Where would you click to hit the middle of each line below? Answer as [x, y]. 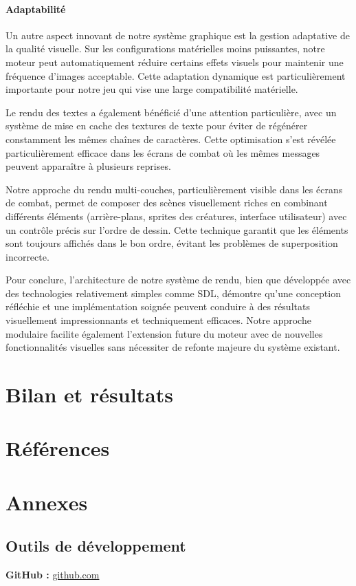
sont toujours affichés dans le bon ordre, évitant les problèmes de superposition [172, 243]
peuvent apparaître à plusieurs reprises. [88, 166]
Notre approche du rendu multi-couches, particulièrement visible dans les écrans [174, 189]
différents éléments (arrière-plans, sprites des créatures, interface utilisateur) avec [176, 216]
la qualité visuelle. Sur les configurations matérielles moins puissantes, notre [165, 48]
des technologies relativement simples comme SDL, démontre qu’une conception [173, 293]
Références [58, 448]
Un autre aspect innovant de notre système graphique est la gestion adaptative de [178, 35]
